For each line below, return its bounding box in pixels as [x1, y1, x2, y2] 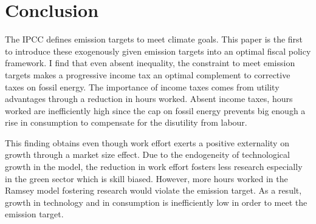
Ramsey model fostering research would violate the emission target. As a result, [5, 184, 302, 197]
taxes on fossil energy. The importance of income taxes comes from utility [5, 80, 280, 93]
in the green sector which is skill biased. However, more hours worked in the [5, 172, 288, 185]
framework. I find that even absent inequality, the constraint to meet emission [5, 56, 295, 69]
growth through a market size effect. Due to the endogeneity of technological [5, 148, 290, 161]
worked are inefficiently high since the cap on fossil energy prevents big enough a [5, 104, 306, 117]
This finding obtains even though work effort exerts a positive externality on [5, 136, 289, 149]
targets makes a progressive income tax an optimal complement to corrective [5, 68, 290, 81]
